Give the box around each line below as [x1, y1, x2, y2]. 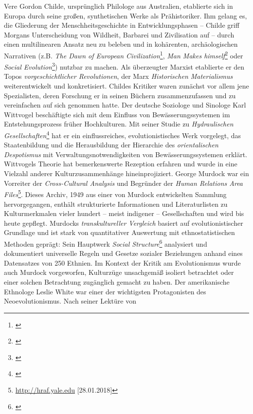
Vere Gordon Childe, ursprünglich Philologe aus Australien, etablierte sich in [4, 1, 233, 11]
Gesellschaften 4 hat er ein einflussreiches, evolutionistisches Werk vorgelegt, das [4, 129, 241, 140]
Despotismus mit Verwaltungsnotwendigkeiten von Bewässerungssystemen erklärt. [4, 149, 247, 159]
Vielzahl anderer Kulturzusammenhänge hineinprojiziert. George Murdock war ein [4, 168, 249, 179]
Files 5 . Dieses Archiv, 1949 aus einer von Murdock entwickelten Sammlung [4, 188, 227, 199]
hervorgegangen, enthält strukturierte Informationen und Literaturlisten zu [4, 198, 228, 209]
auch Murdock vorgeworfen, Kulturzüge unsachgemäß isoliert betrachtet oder [4, 267, 234, 277]
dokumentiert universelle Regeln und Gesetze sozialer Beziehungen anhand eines [4, 248, 243, 258]
